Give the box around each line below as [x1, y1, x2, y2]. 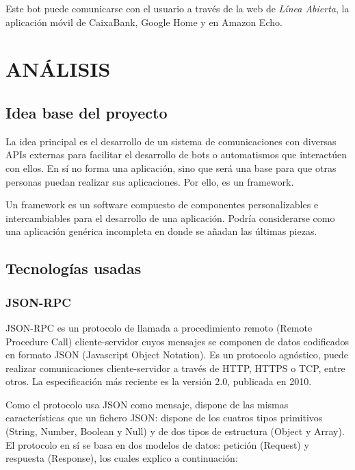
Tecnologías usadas [5, 258, 142, 279]
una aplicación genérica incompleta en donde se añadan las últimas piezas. [5, 224, 317, 238]
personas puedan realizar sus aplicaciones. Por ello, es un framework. [5, 174, 294, 188]
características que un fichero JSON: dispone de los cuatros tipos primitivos [5, 410, 323, 425]
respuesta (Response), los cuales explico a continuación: [5, 451, 238, 465]
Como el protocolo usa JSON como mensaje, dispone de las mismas [5, 397, 289, 411]
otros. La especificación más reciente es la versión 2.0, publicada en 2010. [5, 374, 312, 388]
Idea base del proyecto [5, 101, 168, 123]
